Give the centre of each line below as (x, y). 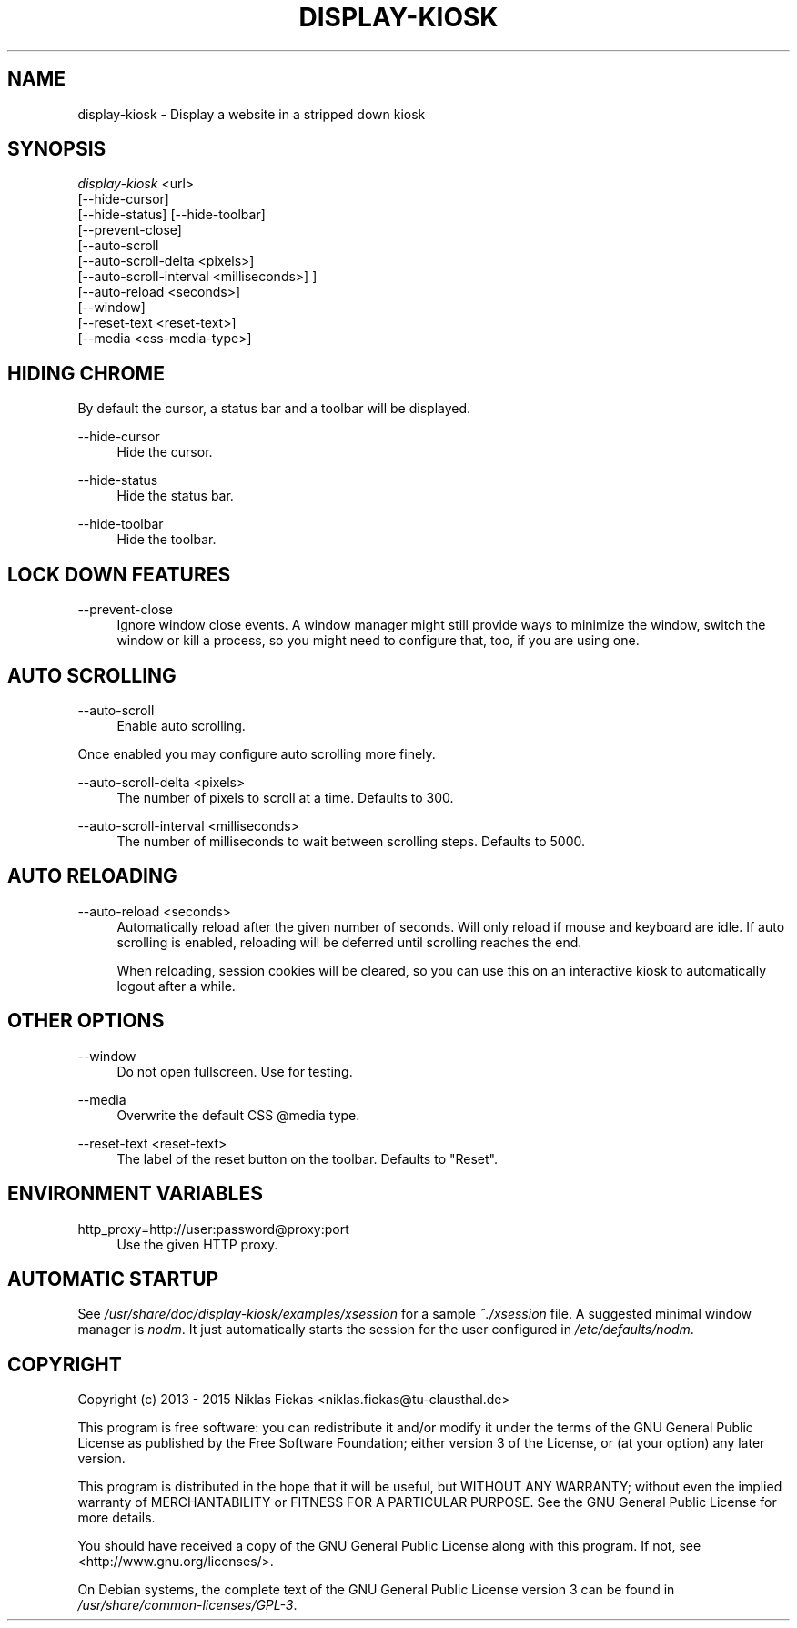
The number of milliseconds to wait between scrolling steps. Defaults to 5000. (351, 841)
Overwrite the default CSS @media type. (238, 1115)
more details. (116, 1518)
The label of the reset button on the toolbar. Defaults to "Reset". (307, 1158)
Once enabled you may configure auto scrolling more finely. (257, 753)
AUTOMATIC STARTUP (113, 1279)
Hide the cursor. (165, 452)
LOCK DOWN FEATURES (119, 574)
